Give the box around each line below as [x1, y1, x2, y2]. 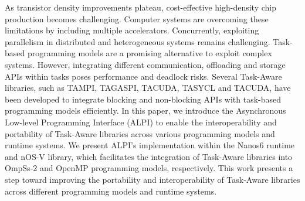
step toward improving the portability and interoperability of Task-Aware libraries [5, 173, 300, 185]
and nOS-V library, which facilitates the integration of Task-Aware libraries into [5, 150, 293, 162]
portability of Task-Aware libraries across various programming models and [5, 127, 275, 139]
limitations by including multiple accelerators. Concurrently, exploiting [5, 24, 259, 36]
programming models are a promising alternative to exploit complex [27, 47, 272, 59]
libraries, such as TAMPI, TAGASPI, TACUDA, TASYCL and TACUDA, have [5, 81, 291, 94]
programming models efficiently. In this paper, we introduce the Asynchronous [5, 104, 286, 117]
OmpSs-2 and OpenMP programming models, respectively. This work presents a [5, 162, 293, 174]
